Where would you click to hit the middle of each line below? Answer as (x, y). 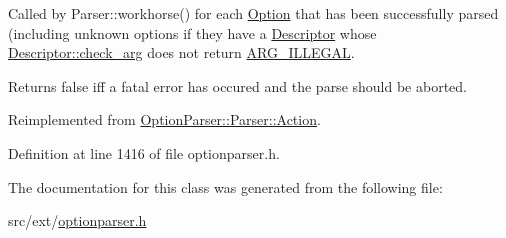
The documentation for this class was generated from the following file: (225, 186)
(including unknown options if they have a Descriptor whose (192, 32)
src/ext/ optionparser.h (77, 220)
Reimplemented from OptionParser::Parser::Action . (164, 119)
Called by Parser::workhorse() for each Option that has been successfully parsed (253, 13)
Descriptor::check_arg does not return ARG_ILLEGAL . (181, 52)
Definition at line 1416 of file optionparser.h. (144, 152)
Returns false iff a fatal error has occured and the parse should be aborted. (237, 85)
